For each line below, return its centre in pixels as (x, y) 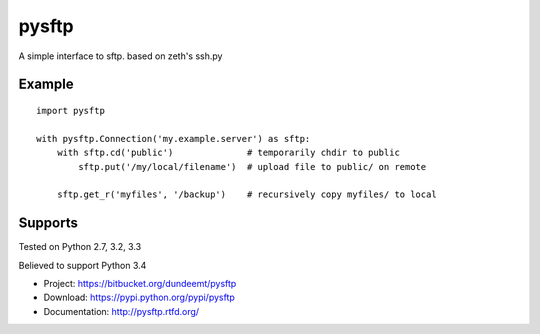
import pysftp (70, 110)
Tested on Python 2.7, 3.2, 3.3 (80, 247)
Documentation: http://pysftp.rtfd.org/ (121, 311)
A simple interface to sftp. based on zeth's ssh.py (120, 56)
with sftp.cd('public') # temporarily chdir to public (228, 153)
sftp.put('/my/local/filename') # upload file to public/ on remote (252, 166)
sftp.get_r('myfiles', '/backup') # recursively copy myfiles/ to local (246, 194)
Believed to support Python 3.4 (82, 265)
